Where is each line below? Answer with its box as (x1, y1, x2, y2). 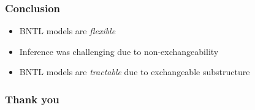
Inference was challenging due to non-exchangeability (19, 45, 219, 57)
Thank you (5, 91, 59, 106)
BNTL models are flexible (19, 24, 116, 37)
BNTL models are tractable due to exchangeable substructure (19, 65, 250, 78)
